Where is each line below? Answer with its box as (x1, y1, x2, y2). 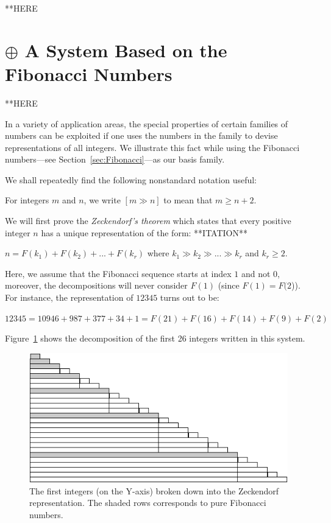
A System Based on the (24, 37, 227, 62)
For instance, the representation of (5, 291, 133, 304)
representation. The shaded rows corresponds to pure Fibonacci (29, 496, 266, 509)
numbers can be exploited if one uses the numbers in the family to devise (5, 129, 278, 142)
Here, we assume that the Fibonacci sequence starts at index (5, 267, 232, 279)
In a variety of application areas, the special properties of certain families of (5, 117, 288, 130)
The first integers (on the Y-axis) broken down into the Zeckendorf (29, 484, 279, 497)
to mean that (163, 194, 213, 206)
